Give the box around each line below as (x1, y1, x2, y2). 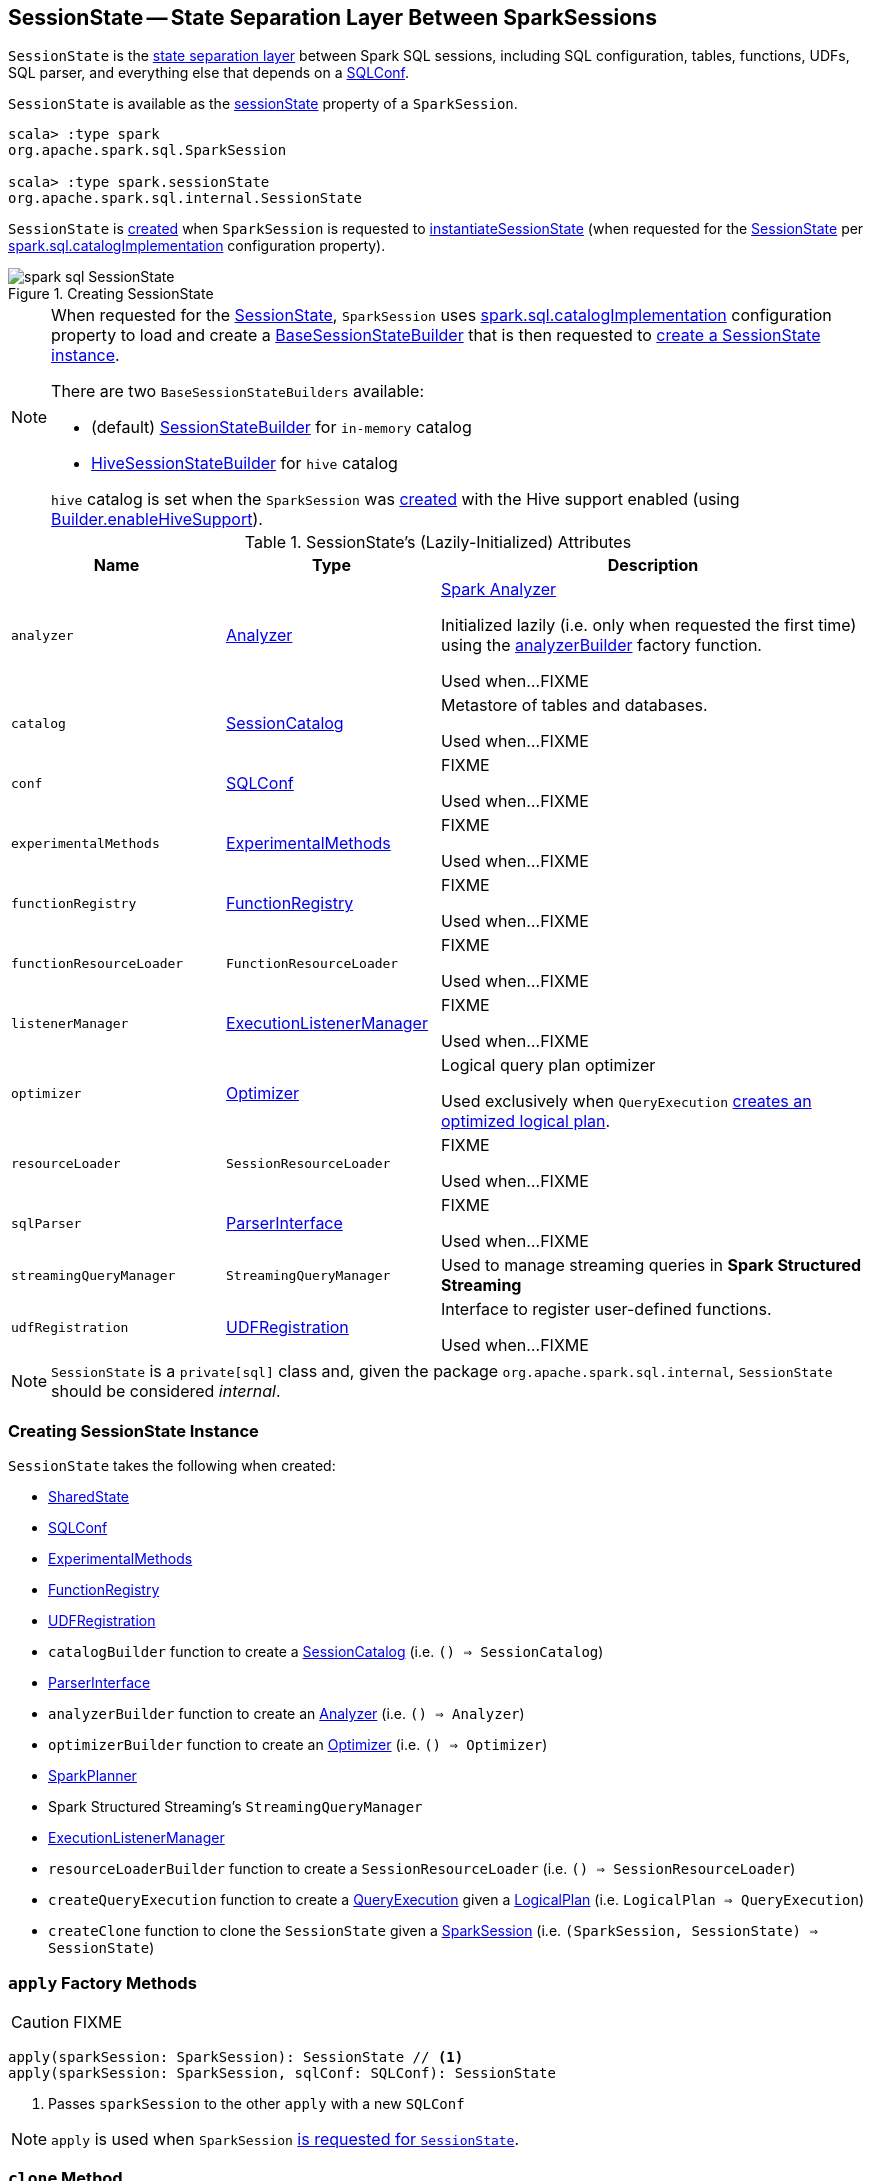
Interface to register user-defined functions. (441, 1299, 772, 1320)
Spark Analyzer (441, 579, 557, 600)
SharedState (48, 1488, 129, 1506)
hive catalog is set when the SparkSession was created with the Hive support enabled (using (51, 489, 740, 510)
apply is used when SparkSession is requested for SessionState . (51, 2128, 520, 2149)
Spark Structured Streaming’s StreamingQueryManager (48, 1798, 423, 1816)
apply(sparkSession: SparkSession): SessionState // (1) (8, 2048, 464, 2065)
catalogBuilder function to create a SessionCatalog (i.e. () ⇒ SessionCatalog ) (48, 1643, 604, 1661)
